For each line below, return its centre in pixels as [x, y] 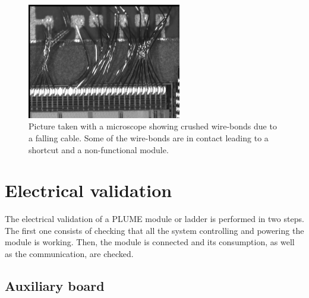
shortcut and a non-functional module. [99, 149]
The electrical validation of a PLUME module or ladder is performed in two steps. [154, 219]
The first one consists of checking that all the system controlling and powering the [154, 230]
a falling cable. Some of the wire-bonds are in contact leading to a [149, 137]
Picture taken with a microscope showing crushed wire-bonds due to [153, 126]
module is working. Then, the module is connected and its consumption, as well [150, 242]
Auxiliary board [55, 286]
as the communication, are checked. [69, 254]
